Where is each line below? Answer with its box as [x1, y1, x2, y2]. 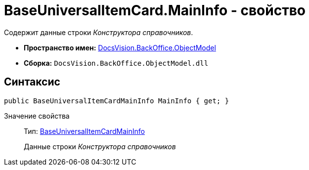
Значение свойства [4, 111, 70, 120]
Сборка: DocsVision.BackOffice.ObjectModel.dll [24, 58, 209, 67]
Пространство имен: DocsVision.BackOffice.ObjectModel [24, 43, 216, 52]
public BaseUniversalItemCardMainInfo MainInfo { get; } [4, 96, 229, 105]
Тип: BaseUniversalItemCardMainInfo [24, 127, 145, 135]
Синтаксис [4, 76, 60, 88]
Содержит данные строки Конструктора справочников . [4, 28, 193, 37]
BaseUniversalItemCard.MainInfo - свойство [4, 2, 306, 19]
